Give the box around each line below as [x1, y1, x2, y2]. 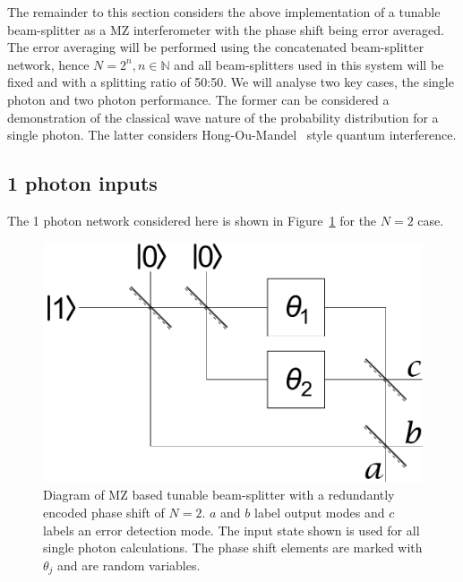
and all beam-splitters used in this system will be [174, 55, 444, 73]
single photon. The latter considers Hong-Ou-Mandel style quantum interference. [7, 125, 457, 144]
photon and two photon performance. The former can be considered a [7, 90, 390, 108]
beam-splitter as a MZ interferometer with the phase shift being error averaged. [7, 20, 444, 39]
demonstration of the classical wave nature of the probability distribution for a [7, 107, 439, 126]
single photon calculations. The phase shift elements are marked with [43, 538, 423, 557]
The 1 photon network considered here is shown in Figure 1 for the [7, 210, 377, 229]
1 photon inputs [7, 169, 158, 197]
